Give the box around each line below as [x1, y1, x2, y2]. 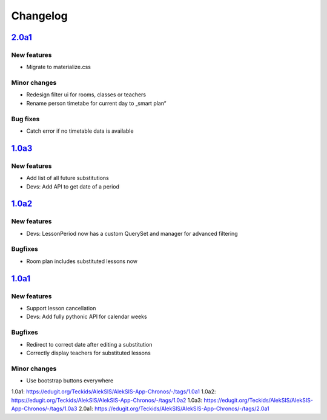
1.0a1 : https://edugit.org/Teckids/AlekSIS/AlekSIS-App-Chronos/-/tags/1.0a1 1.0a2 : [11, 388, 216, 395]
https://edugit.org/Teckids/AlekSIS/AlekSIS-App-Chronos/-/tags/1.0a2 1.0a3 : [11, 396, 203, 404]
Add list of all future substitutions [26, 175, 109, 182]
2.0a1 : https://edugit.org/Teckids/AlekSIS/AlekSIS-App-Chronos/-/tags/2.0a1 [78, 405, 269, 412]
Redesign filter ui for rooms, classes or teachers [26, 91, 147, 98]
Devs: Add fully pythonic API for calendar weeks [26, 313, 148, 321]
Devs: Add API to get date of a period [26, 182, 120, 190]
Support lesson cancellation [26, 304, 96, 312]
